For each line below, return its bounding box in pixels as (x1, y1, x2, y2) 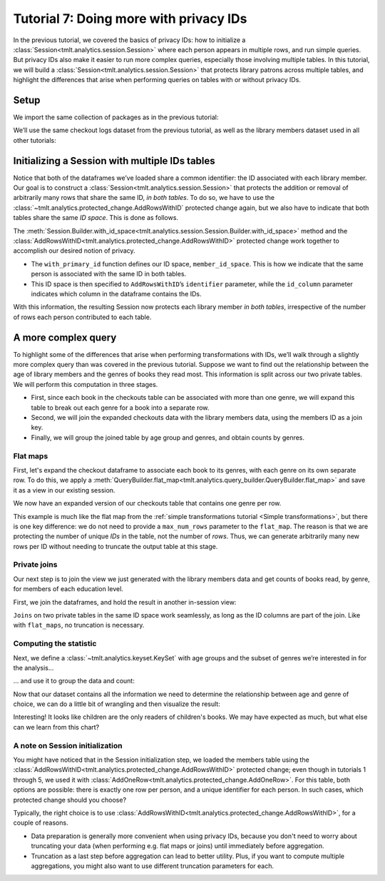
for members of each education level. (13, 585, 124, 593)
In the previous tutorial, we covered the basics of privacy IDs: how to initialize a (13, 36, 246, 44)
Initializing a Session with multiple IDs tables (13, 154, 215, 167)
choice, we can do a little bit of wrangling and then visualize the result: (13, 700, 220, 708)
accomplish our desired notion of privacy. (13, 246, 135, 255)
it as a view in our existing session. (13, 485, 115, 494)
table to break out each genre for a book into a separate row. (31, 403, 210, 412)
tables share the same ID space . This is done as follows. (13, 213, 178, 222)
